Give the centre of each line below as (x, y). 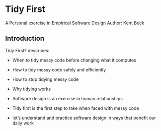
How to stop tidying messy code (45, 79)
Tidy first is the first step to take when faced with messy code (76, 108)
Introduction (25, 38)
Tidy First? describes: (27, 50)
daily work (23, 123)
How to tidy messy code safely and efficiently (59, 69)
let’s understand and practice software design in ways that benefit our (84, 118)
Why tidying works (32, 89)
